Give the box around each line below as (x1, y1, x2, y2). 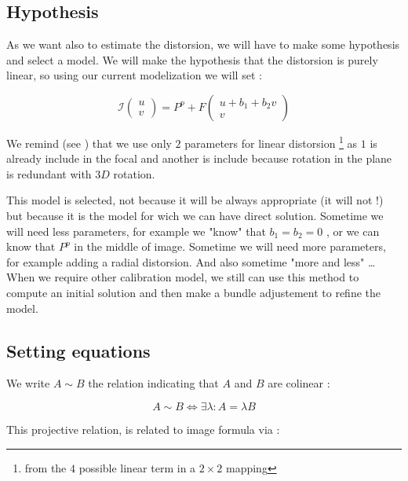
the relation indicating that (88, 375, 219, 391)
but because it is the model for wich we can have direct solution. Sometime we (6, 207, 384, 224)
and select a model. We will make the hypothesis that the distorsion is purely (6, 51, 378, 68)
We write (6, 375, 50, 391)
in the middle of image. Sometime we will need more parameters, (74, 238, 386, 255)
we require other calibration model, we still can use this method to (38, 269, 359, 285)
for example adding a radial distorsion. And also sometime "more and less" (6, 253, 365, 270)
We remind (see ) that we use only (6, 134, 172, 151)
